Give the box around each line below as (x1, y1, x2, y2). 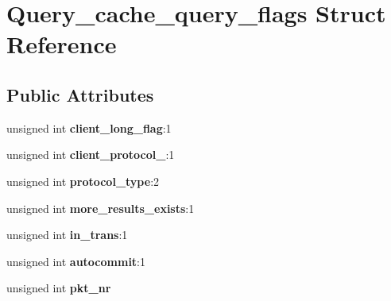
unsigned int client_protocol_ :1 (6, 146, 175, 163)
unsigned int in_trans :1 (6, 226, 128, 243)
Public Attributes (6, 82, 154, 106)
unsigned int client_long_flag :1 (6, 119, 172, 136)
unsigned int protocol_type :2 (6, 172, 160, 189)
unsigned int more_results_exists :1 (6, 199, 195, 216)
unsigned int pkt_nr (6, 280, 111, 296)
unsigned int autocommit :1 (6, 253, 146, 269)
